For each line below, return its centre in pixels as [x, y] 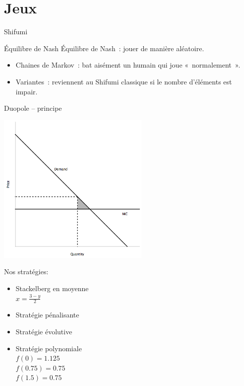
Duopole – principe [33, 108]
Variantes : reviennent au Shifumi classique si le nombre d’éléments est [124, 81]
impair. [27, 91]
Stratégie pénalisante [47, 315]
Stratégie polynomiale [49, 348]
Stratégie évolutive [44, 332]
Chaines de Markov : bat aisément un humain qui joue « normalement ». [128, 65]
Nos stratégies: [26, 271]
